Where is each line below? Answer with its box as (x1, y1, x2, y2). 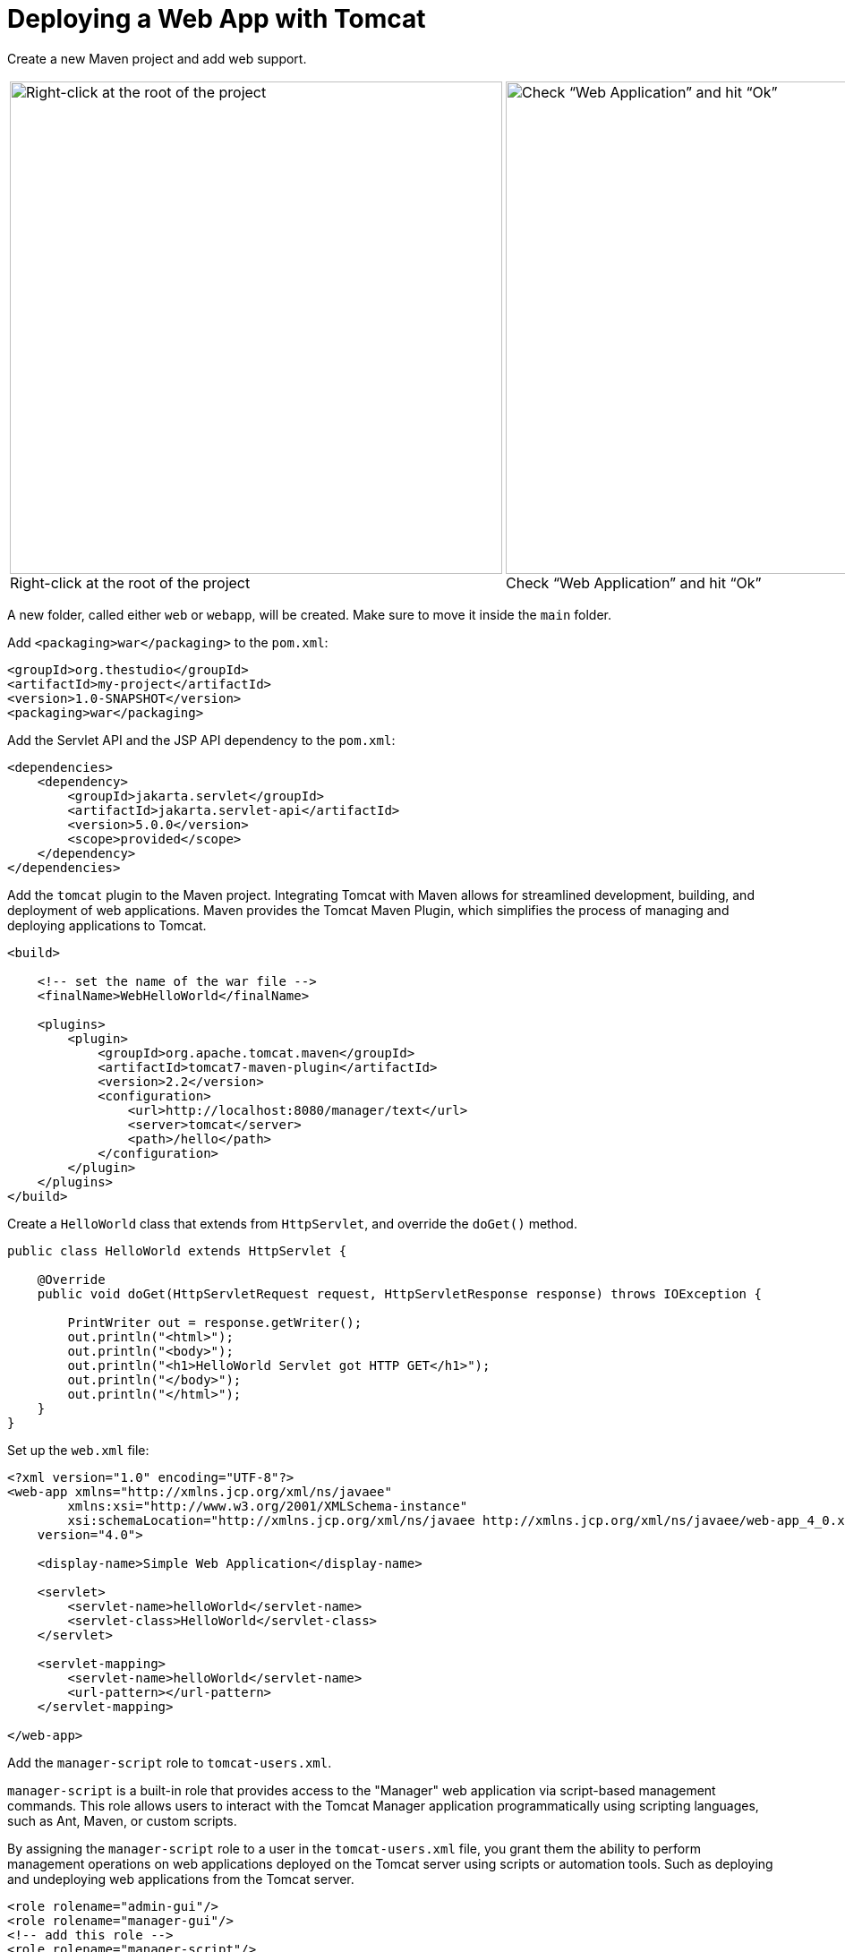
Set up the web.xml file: (7, 1442, 149, 1458)
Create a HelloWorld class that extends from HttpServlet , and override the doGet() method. (7, 1215, 577, 1231)
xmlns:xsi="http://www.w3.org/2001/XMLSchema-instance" (67, 1498, 468, 1513)
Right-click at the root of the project (10, 573, 251, 592)
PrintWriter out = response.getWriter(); (67, 1314, 363, 1330)
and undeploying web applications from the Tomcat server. (7, 1871, 354, 1887)
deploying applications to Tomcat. (7, 917, 207, 933)
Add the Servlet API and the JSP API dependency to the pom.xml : (7, 732, 396, 748)
